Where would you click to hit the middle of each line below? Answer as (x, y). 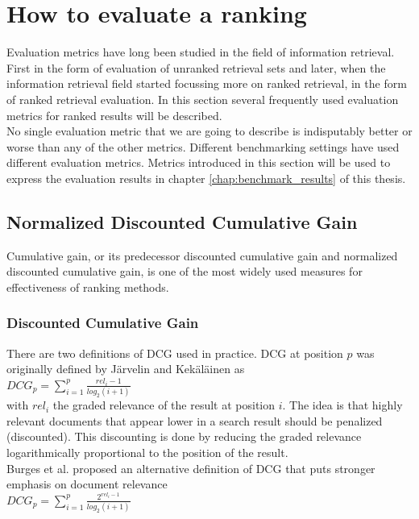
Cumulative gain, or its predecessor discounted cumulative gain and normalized (202, 255)
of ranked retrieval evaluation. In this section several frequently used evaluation (203, 99)
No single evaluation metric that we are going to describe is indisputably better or (209, 131)
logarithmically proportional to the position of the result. (147, 452)
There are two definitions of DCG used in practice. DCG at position (175, 353)
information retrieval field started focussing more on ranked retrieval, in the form (207, 83)
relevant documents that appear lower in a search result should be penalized (195, 420)
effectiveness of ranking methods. (88, 286)
